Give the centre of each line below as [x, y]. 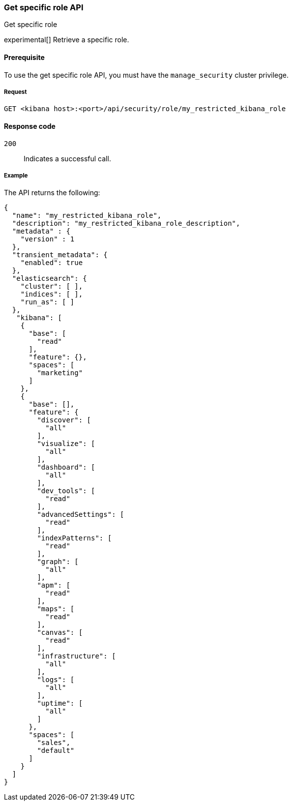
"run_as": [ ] [47, 302]
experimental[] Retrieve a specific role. [67, 40]
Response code [30, 126]
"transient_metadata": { [60, 255]
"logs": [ [56, 680]
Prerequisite [24, 57]
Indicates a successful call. [67, 158]
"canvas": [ [60, 633]
